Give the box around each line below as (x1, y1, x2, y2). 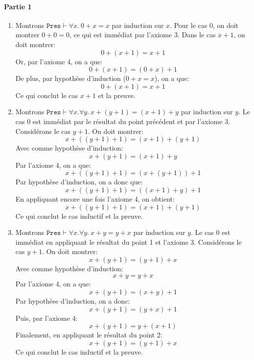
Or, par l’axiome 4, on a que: (15, 56, 103, 66)
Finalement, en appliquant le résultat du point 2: (15, 330, 162, 340)
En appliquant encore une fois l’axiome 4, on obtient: (15, 193, 175, 204)
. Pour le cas (170, 20, 208, 30)
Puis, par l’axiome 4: (15, 312, 78, 323)
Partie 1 (4, 1, 32, 11)
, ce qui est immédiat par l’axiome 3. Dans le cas (69, 29, 216, 40)
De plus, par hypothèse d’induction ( (15, 73, 126, 83)
